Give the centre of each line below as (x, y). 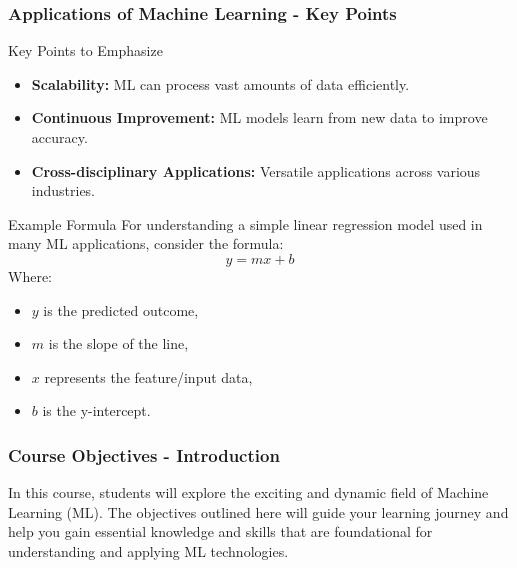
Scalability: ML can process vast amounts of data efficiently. (220, 83)
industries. (63, 190)
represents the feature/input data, (148, 376)
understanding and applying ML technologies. (148, 550)
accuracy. (59, 137)
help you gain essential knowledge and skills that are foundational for (220, 531)
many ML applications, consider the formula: (146, 243)
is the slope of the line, (118, 343)
